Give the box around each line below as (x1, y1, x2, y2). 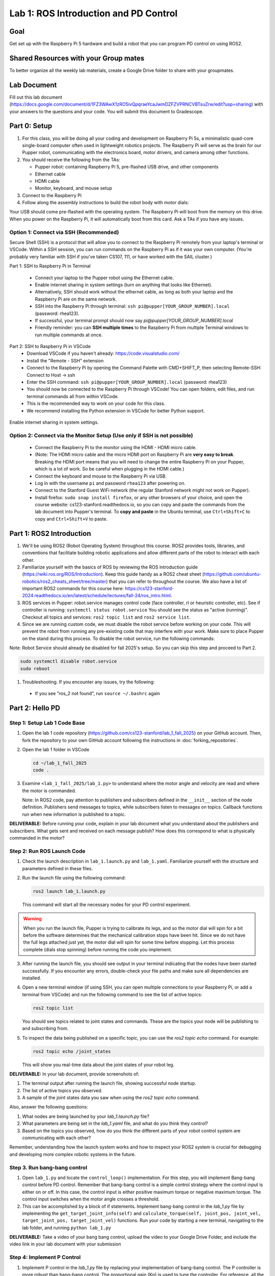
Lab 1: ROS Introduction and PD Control (9, 8, 178, 19)
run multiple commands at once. (35, 332, 103, 338)
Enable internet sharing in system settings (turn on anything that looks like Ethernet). (35, 281, 212, 288)
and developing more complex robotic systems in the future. (9, 1151, 136, 1157)
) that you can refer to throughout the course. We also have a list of (106, 578, 247, 584)
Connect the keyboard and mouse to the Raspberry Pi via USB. (35, 473, 167, 479)
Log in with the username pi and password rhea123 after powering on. (35, 480, 186, 486)
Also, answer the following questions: (9, 1104, 89, 1110)
